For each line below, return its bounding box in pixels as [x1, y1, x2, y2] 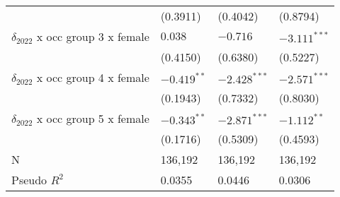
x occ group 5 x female [36, 110, 149, 126]
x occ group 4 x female [36, 69, 149, 85]
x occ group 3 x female [36, 28, 149, 44]
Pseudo [11, 172, 47, 188]
